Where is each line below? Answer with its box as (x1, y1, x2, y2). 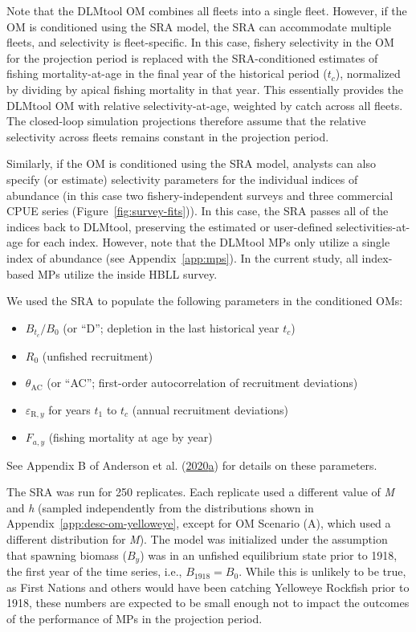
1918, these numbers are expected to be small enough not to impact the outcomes (6, 594, 410, 611)
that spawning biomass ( (6, 546, 127, 563)
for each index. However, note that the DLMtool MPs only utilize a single (26, 234, 390, 251)
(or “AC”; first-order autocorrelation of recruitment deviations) (47, 374, 358, 391)
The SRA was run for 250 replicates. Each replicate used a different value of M (6, 483, 395, 500)
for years (48, 401, 91, 418)
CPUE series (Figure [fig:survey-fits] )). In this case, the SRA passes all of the (6, 202, 389, 219)
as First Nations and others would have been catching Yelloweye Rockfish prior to (6, 578, 410, 595)
